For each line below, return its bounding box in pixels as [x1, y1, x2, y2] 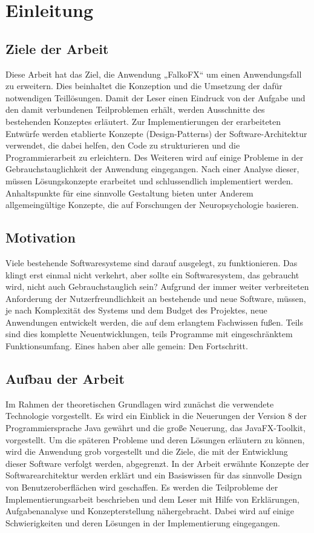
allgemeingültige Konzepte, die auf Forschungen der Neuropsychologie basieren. [5, 198, 299, 211]
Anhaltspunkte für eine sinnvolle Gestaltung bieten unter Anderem [5, 186, 253, 199]
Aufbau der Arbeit [5, 369, 125, 388]
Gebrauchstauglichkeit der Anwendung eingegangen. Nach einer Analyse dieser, [5, 163, 299, 175]
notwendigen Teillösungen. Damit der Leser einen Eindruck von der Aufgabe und [5, 91, 306, 104]
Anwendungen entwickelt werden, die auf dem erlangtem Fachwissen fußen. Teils [5, 315, 304, 328]
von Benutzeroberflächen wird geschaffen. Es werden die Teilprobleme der [5, 481, 278, 494]
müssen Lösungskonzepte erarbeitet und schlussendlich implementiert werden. [5, 174, 293, 187]
